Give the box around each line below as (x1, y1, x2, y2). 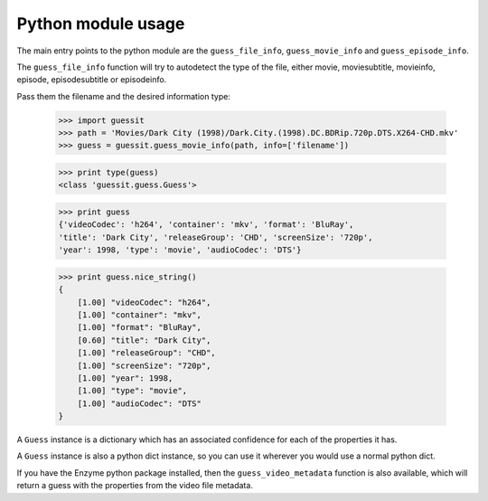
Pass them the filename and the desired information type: (16, 90, 230, 101)
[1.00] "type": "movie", (77, 385, 188, 396)
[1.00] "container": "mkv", (77, 309, 202, 320)
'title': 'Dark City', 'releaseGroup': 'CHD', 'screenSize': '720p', (58, 232, 373, 242)
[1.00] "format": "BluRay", (77, 322, 202, 333)
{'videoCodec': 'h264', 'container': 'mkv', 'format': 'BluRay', (58, 220, 354, 230)
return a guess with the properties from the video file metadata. (16, 480, 253, 491)
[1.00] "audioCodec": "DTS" (77, 398, 202, 409)
